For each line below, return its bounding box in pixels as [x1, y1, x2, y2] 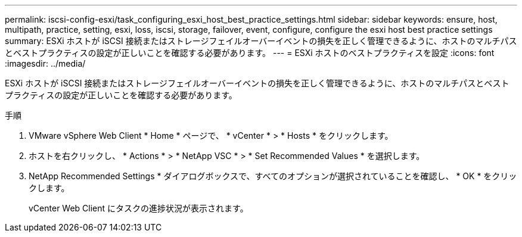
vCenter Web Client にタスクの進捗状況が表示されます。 [29, 203, 248, 213]
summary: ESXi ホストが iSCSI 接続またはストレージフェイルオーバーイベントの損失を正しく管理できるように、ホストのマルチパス [5, 36, 517, 46]
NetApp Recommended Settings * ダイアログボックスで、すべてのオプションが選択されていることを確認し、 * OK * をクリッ [29, 171, 517, 181]
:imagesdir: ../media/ [5, 58, 86, 68]
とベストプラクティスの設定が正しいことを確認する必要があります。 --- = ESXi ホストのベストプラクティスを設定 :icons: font [5, 48, 495, 58]
